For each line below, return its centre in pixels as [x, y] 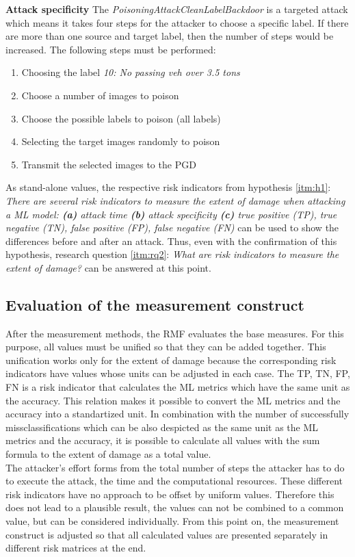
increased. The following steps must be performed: [111, 49]
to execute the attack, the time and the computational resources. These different [174, 481]
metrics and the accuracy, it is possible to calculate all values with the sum [163, 440]
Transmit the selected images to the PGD [109, 164]
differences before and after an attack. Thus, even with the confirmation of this [171, 241]
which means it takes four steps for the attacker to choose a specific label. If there [177, 22]
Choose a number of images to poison [100, 95]
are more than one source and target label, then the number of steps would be [170, 36]
